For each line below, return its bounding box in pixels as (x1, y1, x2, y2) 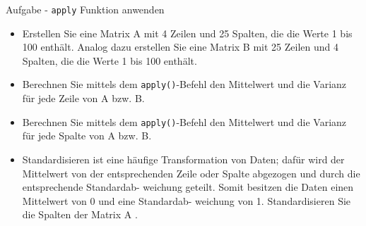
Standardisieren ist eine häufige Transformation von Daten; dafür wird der (22, 151, 345, 166)
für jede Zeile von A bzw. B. (22, 91, 145, 106)
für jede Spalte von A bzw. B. (22, 128, 152, 143)
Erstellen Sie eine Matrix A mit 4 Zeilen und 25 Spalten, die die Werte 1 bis (22, 25, 353, 40)
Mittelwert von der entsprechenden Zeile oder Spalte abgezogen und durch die (22, 165, 360, 180)
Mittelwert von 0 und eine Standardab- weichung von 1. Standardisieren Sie (22, 193, 351, 208)
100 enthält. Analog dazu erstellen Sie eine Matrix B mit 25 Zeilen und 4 (22, 39, 338, 54)
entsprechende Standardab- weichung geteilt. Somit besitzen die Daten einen (22, 180, 354, 194)
